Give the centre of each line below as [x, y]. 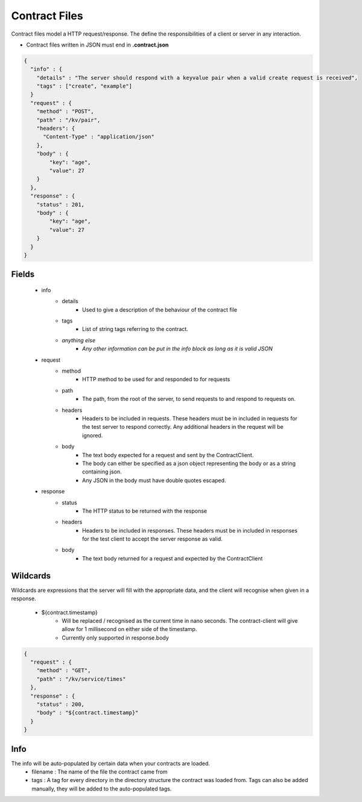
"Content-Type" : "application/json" [99, 137]
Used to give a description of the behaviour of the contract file [160, 310]
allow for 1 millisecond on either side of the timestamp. [129, 629]
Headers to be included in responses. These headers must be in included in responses [190, 530]
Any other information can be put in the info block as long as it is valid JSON [177, 349]
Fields [23, 274]
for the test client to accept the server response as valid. [152, 539]
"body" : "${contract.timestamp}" [87, 713]
